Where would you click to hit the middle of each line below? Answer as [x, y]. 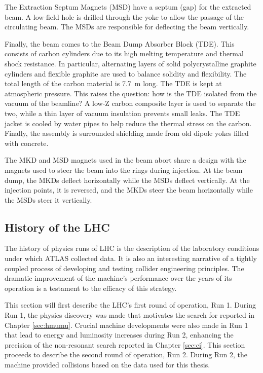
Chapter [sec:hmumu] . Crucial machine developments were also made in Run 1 [126, 325]
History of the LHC [57, 227]
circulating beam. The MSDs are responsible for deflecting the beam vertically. [127, 27]
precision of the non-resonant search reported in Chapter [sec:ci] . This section [125, 344]
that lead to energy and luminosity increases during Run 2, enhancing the [119, 335]
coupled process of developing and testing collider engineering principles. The [124, 268]
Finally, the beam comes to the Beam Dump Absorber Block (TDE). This [120, 43]
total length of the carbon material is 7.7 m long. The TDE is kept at [113, 83]
